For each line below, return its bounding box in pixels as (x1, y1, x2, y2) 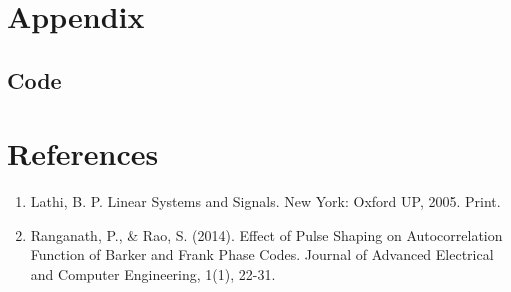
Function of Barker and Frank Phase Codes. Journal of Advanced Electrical (30, 244, 494, 265)
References (7, 133, 159, 174)
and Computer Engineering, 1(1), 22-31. (30, 264, 276, 285)
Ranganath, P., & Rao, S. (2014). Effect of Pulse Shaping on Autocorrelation (30, 224, 503, 245)
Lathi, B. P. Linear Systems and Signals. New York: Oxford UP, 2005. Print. (30, 191, 501, 212)
